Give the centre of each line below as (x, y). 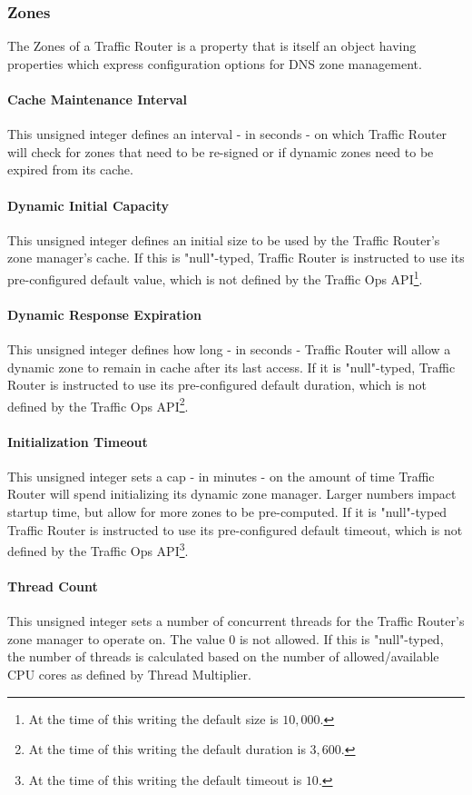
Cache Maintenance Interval (97, 99)
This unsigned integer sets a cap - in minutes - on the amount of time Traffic (221, 476)
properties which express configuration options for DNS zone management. (215, 63)
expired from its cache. (70, 169)
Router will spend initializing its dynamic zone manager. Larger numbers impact (232, 494)
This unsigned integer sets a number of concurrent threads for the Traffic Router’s (236, 621)
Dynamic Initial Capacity (88, 205)
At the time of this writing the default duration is (167, 749)
